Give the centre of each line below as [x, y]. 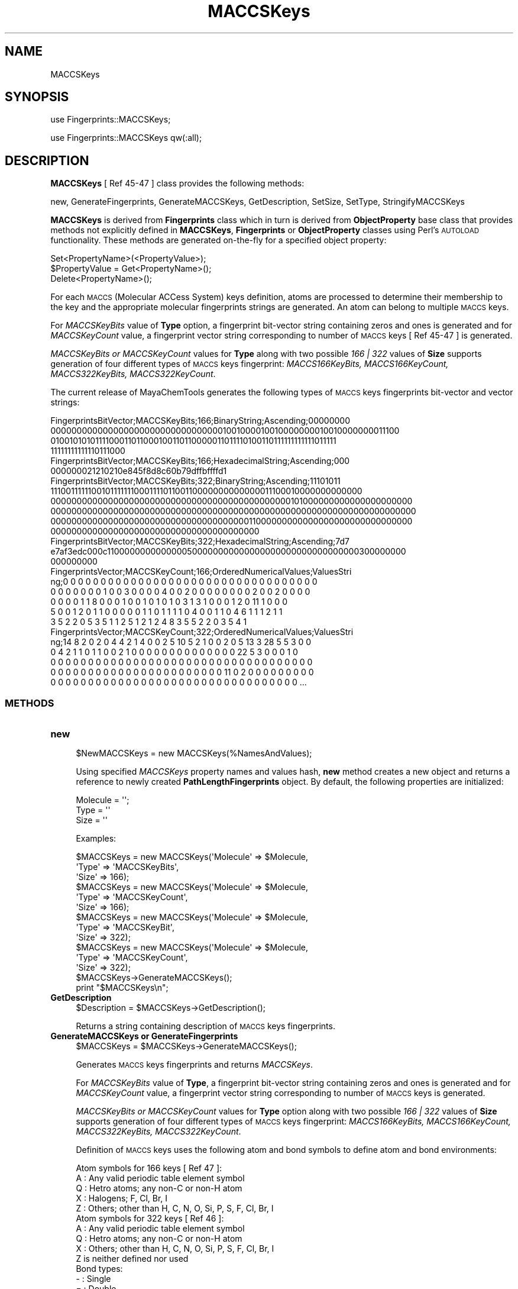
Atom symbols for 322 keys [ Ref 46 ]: [150, 1219]
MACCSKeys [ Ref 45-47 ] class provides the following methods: [177, 183]
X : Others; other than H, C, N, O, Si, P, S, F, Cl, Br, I [175, 1249]
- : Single [93, 1279]
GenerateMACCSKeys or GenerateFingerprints [144, 1036]
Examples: [96, 839]
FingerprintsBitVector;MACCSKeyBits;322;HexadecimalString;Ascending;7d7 [200, 542]
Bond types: [99, 1269]
